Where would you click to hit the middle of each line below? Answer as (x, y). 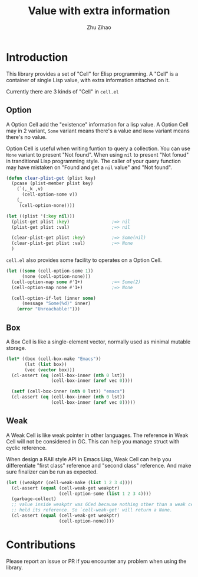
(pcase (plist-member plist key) (52, 184)
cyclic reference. (27, 448)
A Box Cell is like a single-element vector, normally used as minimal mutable (98, 342)
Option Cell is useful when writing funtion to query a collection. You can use (98, 148)
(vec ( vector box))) (50, 370)
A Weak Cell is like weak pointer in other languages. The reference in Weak (97, 435)
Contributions (41, 544)
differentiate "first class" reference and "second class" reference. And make (99, 465)
